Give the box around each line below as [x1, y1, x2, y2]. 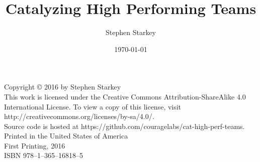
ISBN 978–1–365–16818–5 [4, 150, 83, 160]
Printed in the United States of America [4, 130, 128, 141]
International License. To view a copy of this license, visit [4, 101, 182, 111]
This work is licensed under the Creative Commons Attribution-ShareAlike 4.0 [4, 91, 246, 101]
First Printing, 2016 [4, 140, 65, 150]
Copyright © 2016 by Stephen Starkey [4, 81, 121, 92]
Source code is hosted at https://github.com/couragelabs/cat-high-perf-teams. [4, 120, 245, 131]
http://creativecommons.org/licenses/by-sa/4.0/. [4, 111, 154, 121]
